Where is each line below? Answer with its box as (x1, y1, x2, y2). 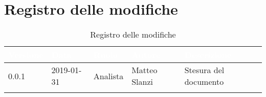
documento (184, 76, 224, 88)
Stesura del (184, 64, 225, 76)
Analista (93, 70, 124, 82)
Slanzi (131, 76, 153, 88)
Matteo (131, 64, 158, 76)
